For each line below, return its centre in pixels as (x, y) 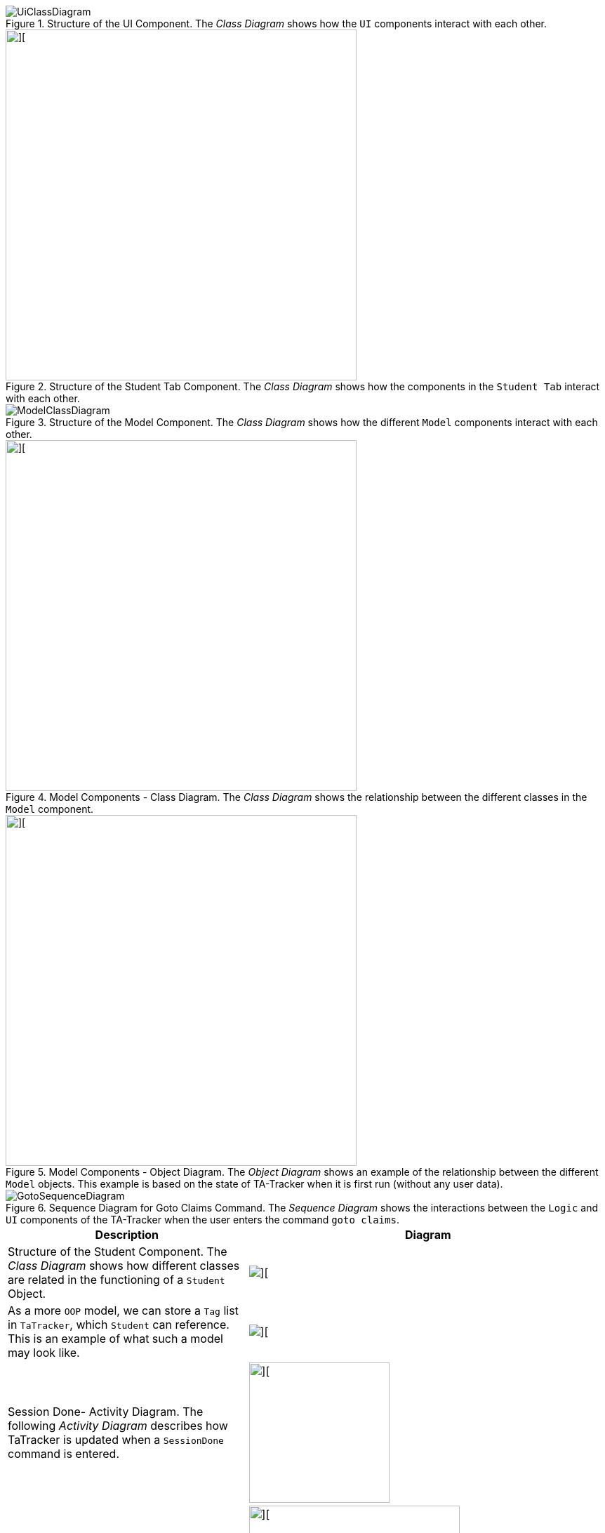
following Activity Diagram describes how (118, 1426)
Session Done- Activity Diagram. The (106, 1412)
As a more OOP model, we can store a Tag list (123, 1310)
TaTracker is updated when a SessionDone (116, 1440)
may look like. (44, 1353)
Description (127, 1235)
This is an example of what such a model (115, 1339)
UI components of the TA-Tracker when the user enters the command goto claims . (202, 1220)
